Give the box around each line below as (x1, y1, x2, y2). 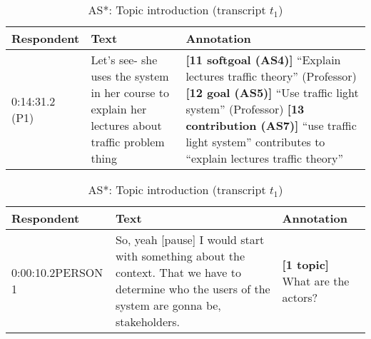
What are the (282, 272, 350, 289)
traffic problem (91, 133, 165, 150)
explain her (91, 101, 147, 117)
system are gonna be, (116, 297, 221, 313)
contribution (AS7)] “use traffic (185, 117, 357, 133)
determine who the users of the (116, 280, 270, 297)
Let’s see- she (91, 51, 158, 68)
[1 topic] (282, 255, 329, 273)
